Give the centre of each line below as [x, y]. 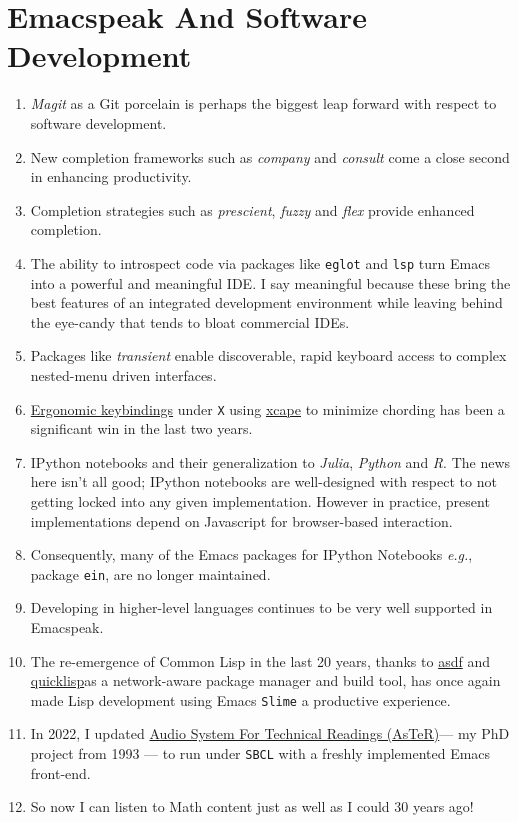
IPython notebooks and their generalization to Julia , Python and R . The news [270, 461]
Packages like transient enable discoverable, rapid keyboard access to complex [268, 355]
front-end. [60, 772]
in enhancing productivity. [111, 176]
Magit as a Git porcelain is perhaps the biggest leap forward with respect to [263, 103]
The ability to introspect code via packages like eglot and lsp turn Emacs [260, 262]
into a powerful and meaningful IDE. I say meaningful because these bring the [270, 282]
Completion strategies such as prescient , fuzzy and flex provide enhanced [252, 209]
